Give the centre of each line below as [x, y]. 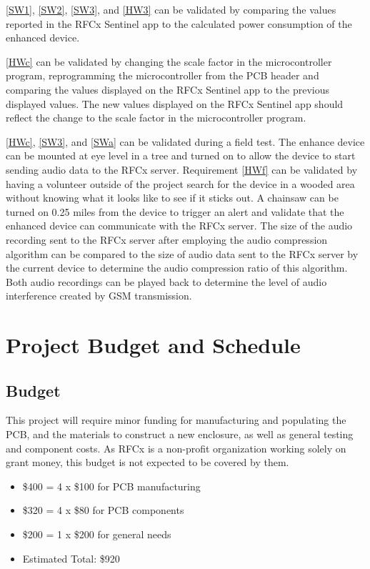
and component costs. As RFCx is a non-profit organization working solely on [176, 448]
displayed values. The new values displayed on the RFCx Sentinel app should [175, 103]
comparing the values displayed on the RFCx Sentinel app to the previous [167, 89]
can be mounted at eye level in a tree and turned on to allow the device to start [181, 155]
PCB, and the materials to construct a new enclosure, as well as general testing [180, 434]
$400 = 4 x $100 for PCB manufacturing [111, 486]
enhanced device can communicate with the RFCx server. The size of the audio [179, 226]
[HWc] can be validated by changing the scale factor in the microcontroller [169, 61]
